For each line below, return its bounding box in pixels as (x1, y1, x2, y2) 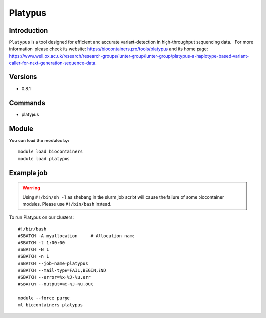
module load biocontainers (18, 149, 83, 155)
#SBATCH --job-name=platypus (18, 260, 88, 266)
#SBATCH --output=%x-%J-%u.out (18, 281, 94, 287)
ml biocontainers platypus (18, 302, 83, 308)
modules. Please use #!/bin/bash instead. (22, 201, 112, 207)
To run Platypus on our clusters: (9, 214, 74, 220)
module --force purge (18, 295, 70, 301)
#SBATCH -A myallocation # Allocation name (18, 233, 135, 239)
